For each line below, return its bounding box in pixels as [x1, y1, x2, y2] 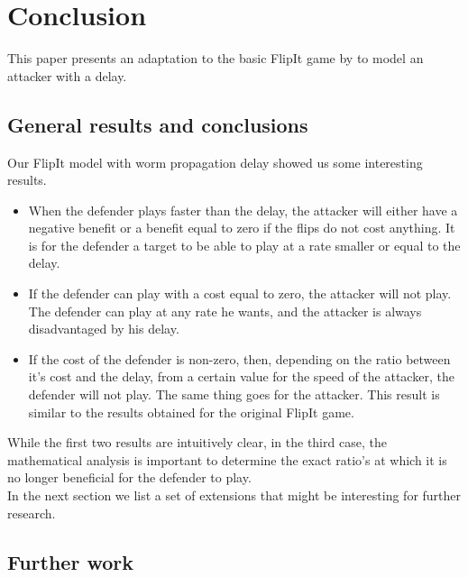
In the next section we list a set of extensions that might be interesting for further [7, 486, 462, 505]
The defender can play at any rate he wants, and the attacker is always [28, 301, 422, 320]
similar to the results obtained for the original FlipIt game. [28, 402, 354, 421]
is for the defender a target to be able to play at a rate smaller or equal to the [28, 235, 461, 254]
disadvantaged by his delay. [28, 319, 179, 338]
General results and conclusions [7, 110, 308, 138]
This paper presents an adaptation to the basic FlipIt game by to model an [7, 49, 424, 68]
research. [7, 503, 56, 522]
